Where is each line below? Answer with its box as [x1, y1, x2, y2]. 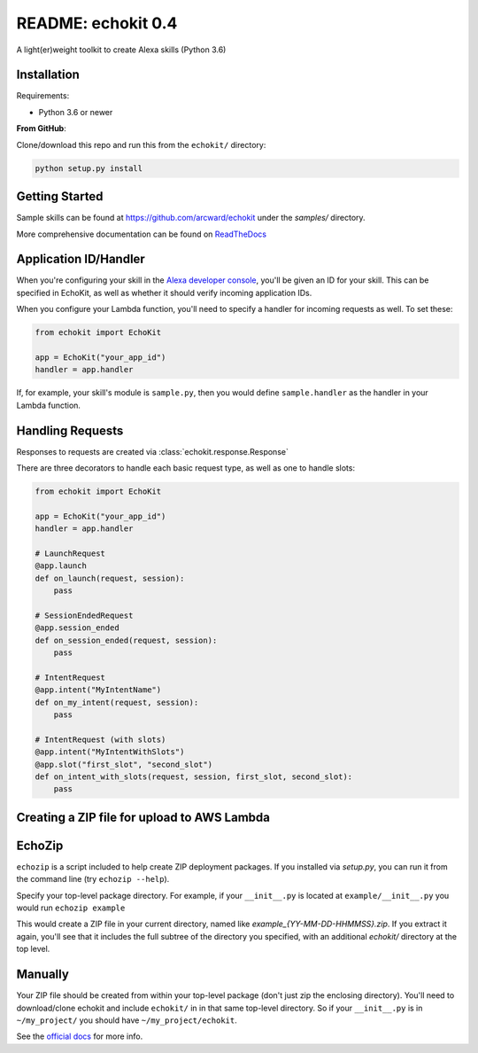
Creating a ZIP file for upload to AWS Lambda [16, 809, 270, 824]
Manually [16, 967, 70, 982]
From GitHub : [16, 123, 66, 134]
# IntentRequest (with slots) [35, 734, 166, 745]
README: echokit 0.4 [16, 13, 178, 33]
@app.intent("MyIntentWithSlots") [35, 747, 185, 757]
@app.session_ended [35, 623, 119, 633]
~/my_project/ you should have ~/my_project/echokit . [16, 1015, 238, 1026]
